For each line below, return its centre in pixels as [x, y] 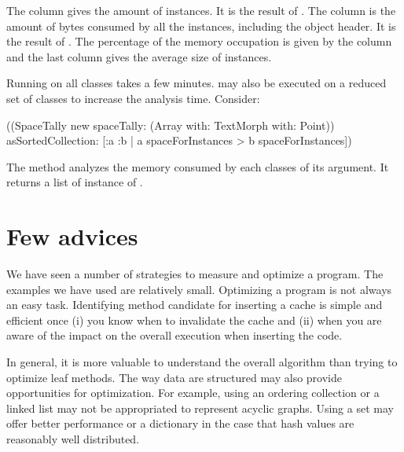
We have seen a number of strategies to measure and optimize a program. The [195, 274]
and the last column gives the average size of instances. [139, 56]
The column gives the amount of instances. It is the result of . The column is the [201, 10]
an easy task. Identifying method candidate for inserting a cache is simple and [195, 305]
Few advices [72, 236]
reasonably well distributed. [73, 439]
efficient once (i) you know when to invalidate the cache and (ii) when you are [194, 320]
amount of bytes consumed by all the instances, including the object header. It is [201, 26]
